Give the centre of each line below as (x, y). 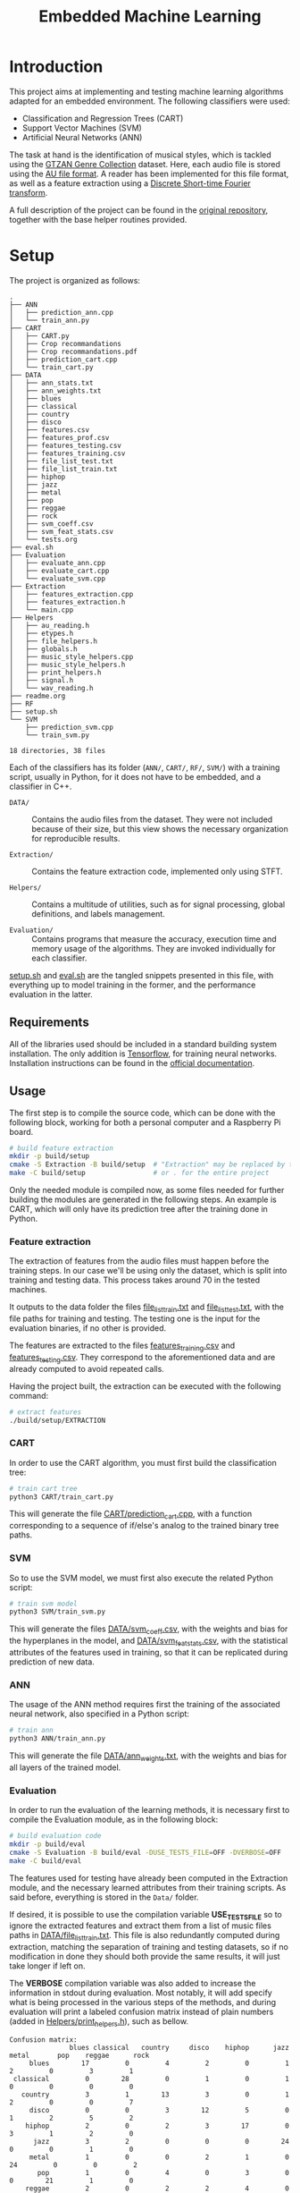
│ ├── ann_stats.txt (51, 383)
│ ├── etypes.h (42, 633)
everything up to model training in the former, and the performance (133, 985)
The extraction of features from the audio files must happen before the (139, 1261)
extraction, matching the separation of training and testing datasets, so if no (149, 1947)
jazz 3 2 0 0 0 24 (161, 2141)
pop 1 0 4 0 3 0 (163, 2172)
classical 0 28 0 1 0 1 (151, 2079)
